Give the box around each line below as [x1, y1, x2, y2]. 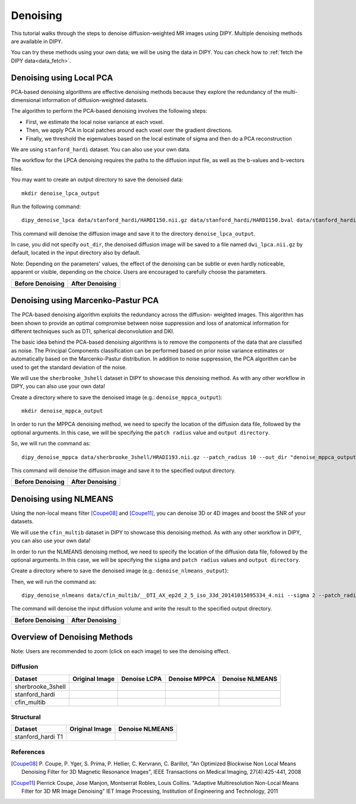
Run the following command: [11, 202, 81, 210]
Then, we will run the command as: [11, 578, 97, 585]
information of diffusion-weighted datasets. [42, 97, 148, 104]
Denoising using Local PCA [11, 72, 113, 83]
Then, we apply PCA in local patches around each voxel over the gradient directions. [26, 126, 233, 134]
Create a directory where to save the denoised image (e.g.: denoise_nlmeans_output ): [11, 567, 228, 574]
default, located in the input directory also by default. [11, 249, 141, 257]
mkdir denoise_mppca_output [21, 407, 103, 414]
